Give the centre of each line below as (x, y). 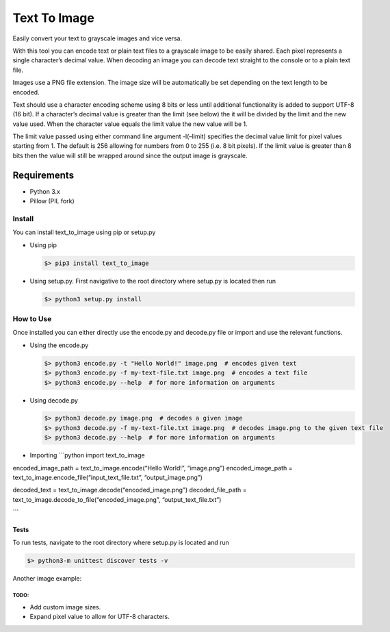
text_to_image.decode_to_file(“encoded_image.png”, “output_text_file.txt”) (117, 499)
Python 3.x (45, 191)
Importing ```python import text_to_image (87, 455)
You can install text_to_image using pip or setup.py (84, 232)
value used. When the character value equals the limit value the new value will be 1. (130, 124)
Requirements (43, 175)
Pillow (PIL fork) (52, 201)
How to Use (32, 318)
